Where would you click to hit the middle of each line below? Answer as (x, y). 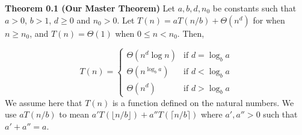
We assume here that (44, 102)
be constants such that (254, 8)
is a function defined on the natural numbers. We (203, 102)
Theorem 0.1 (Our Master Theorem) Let (90, 8)
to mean (74, 114)
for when (269, 20)
